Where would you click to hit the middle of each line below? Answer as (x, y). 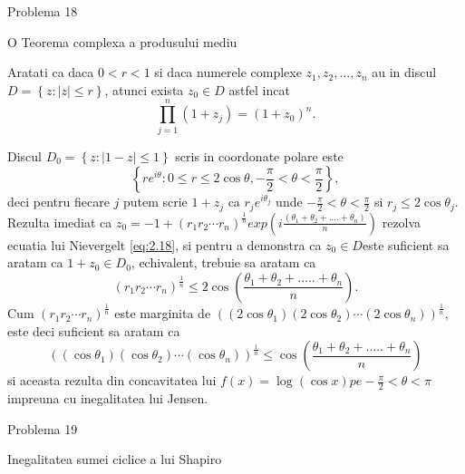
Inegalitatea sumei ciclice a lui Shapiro (115, 459)
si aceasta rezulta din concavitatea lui (112, 380)
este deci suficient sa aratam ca (94, 330)
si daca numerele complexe (228, 72)
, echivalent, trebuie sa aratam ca (223, 262)
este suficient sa (406, 244)
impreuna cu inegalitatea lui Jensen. (108, 398)
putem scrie (155, 202)
